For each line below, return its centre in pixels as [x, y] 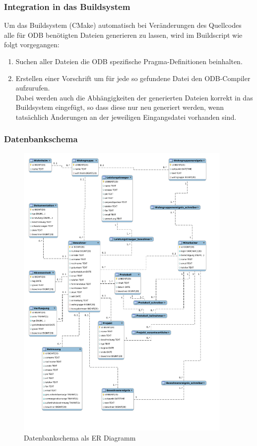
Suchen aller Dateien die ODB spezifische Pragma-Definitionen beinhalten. [129, 61]
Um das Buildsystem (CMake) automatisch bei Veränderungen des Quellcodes [123, 25]
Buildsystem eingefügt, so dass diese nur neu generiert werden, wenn [120, 107]
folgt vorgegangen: [32, 45]
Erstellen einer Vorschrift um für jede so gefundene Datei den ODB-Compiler [133, 78]
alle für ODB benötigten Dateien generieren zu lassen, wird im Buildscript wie [123, 35]
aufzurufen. [33, 88]
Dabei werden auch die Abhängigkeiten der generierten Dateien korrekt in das [134, 97]
